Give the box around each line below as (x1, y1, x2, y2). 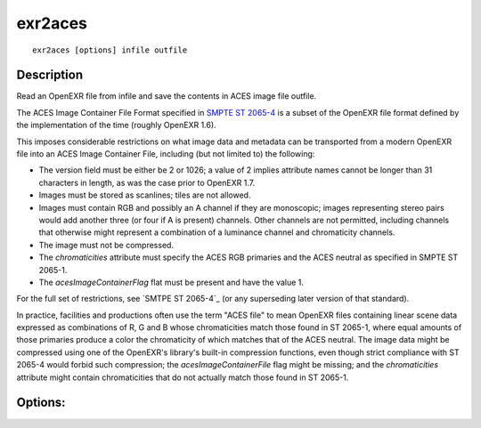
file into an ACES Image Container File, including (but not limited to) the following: (16, 149, 315, 159)
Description (16, 68, 84, 83)
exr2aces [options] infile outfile (32, 44, 188, 55)
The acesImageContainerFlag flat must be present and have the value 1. (38, 277, 305, 287)
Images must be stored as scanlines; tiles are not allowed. (38, 190, 251, 200)
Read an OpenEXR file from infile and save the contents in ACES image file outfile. (16, 91, 317, 101)
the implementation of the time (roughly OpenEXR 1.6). (16, 120, 217, 131)
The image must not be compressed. (38, 239, 174, 250)
